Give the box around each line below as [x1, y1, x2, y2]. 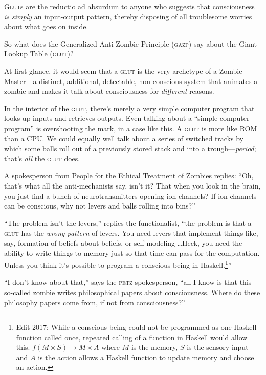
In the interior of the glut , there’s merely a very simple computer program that [4, 102, 255, 113]
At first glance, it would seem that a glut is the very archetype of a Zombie [4, 65, 242, 76]
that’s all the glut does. [4, 153, 80, 163]
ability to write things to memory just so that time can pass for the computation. [4, 247, 260, 258]
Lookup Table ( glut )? [4, 48, 74, 59]
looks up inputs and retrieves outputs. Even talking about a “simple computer [4, 113, 250, 123]
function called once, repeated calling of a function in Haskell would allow [16, 331, 248, 342]
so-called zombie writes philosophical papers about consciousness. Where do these [4, 286, 260, 297]
